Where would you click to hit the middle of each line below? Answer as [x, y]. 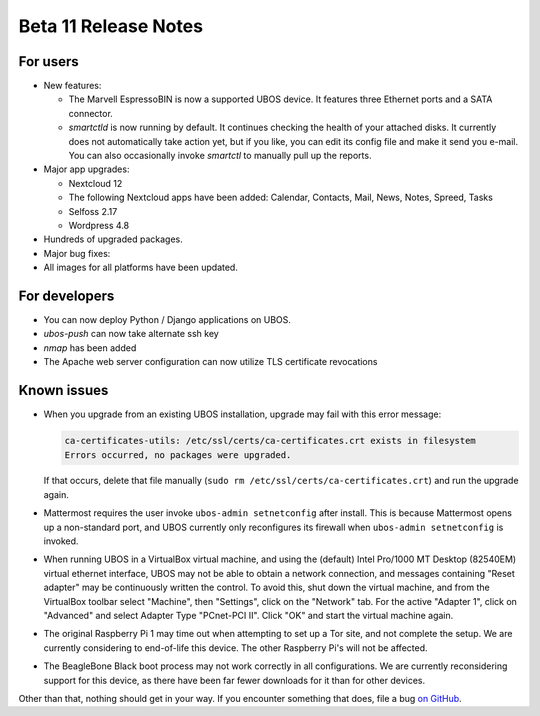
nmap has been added [90, 347]
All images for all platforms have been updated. [141, 267]
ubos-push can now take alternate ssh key [131, 334]
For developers [66, 295]
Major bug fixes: [77, 253]
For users [48, 61]
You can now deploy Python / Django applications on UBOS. [167, 320]
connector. [91, 113]
